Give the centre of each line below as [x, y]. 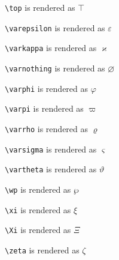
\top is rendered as [40, 7]
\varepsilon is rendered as [55, 27]
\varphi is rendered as [47, 88]
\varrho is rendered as [47, 128]
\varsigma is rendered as [51, 149]
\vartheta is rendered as [51, 169]
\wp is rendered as [38, 189]
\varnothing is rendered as [55, 68]
